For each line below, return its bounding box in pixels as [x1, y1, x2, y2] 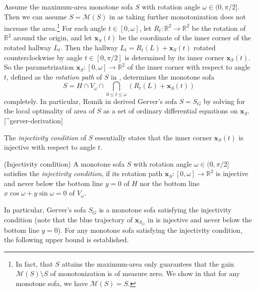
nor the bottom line [139, 178, 199, 188]
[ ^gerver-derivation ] [4, 115, 63, 125]
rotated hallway [4, 42, 52, 53]
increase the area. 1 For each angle [4, 21, 106, 33]
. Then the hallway [60, 42, 118, 53]
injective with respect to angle [4, 142, 96, 152]
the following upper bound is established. [4, 234, 129, 245]
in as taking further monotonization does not [109, 11, 246, 21]
